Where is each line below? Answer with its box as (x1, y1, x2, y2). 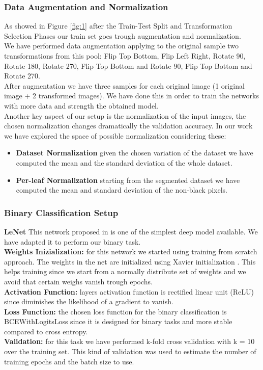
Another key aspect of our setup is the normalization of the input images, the (4, 110, 246, 121)
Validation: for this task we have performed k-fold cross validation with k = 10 (4, 336, 255, 347)
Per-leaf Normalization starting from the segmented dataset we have (16, 174, 240, 185)
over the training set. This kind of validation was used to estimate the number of (4, 346, 256, 357)
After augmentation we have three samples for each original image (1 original (4, 80, 245, 91)
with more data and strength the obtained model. (4, 100, 159, 111)
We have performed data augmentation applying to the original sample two (4, 40, 239, 51)
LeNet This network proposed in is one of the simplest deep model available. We (4, 226, 258, 236)
